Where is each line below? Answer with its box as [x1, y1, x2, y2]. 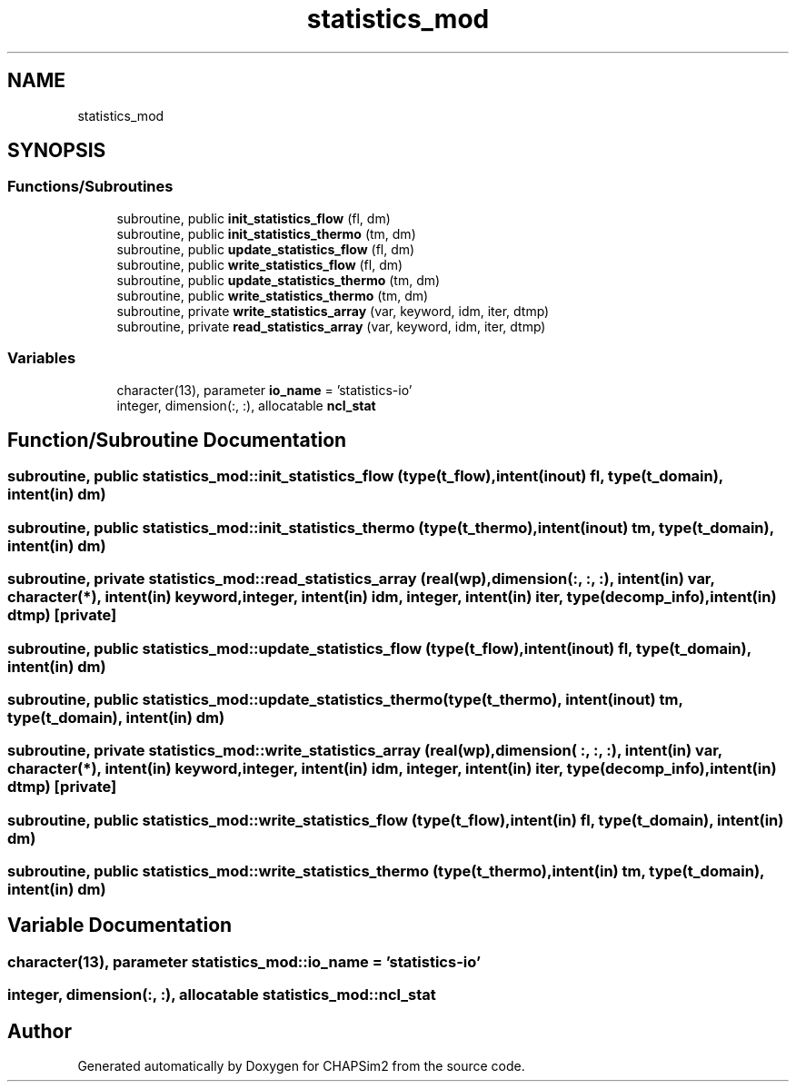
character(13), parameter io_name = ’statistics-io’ [116, 381, 413, 398]
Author [7, 1019, 72, 1043]
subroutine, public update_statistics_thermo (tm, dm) [116, 272, 441, 288]
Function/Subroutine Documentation [7, 428, 347, 451]
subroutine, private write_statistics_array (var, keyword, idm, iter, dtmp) [116, 302, 550, 319]
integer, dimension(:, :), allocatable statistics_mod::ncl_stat [7, 985, 436, 1005]
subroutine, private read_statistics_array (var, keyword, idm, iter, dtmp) [116, 318, 546, 334]
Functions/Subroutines [7, 177, 174, 196]
